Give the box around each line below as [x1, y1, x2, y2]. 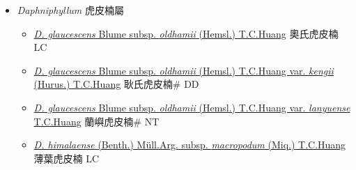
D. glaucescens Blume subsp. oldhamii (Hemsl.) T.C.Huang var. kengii [33, 63, 334, 77]
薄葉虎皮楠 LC [33, 150, 100, 165]
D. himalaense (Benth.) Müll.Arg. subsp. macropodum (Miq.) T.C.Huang [33, 137, 346, 152]
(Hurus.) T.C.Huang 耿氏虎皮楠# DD [33, 77, 199, 91]
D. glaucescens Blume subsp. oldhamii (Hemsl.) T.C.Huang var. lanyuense [33, 100, 350, 114]
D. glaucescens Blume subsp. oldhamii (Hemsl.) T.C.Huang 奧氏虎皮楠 [33, 26, 339, 40]
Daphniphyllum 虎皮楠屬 [17, 3, 124, 17]
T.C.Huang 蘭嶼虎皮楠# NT [33, 114, 160, 128]
